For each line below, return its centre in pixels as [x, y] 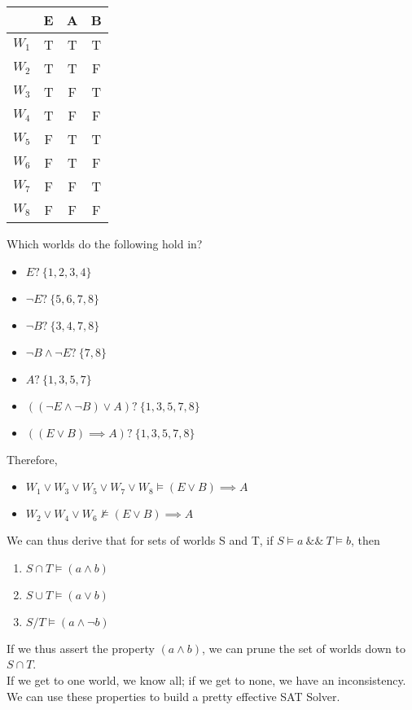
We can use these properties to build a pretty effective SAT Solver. [173, 696]
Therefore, [32, 459]
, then [366, 540]
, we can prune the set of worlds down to [304, 648]
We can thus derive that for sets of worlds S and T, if [140, 540]
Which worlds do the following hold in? [105, 243]
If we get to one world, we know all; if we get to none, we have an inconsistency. [206, 679]
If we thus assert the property [81, 648]
